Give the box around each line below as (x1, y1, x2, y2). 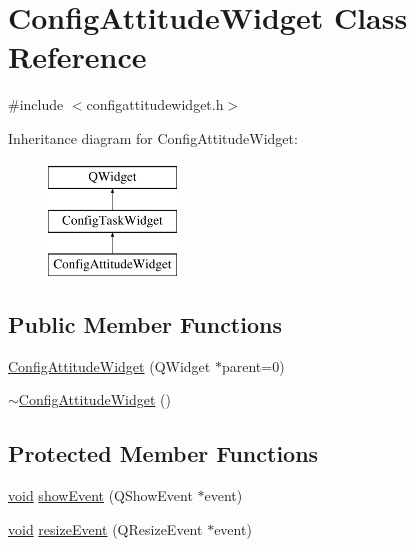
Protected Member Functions (8, 438, 319, 469)
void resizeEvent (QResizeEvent (8, 518, 203, 539)
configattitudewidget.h (86, 94, 224, 115)
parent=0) (221, 355, 285, 376)
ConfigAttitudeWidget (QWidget (8, 355, 211, 376)
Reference (8, 36, 147, 77)
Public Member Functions (8, 308, 282, 339)
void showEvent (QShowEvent (8, 485, 193, 506)
